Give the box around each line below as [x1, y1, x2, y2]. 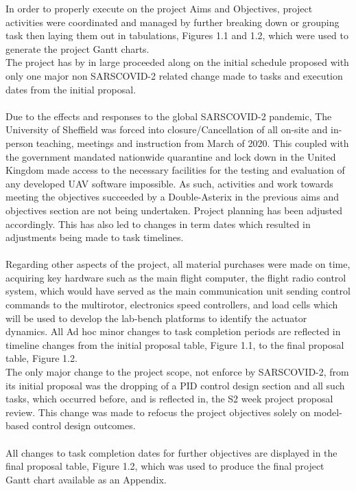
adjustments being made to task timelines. [5, 230, 184, 244]
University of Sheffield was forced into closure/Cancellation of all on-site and [5, 122, 328, 137]
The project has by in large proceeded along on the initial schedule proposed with [5, 55, 349, 69]
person [5, 135, 34, 150]
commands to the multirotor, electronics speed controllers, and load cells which [5, 297, 338, 312]
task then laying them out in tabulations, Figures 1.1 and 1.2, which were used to [5, 28, 348, 43]
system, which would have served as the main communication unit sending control [5, 284, 351, 298]
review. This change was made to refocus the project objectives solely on [5, 404, 311, 419]
